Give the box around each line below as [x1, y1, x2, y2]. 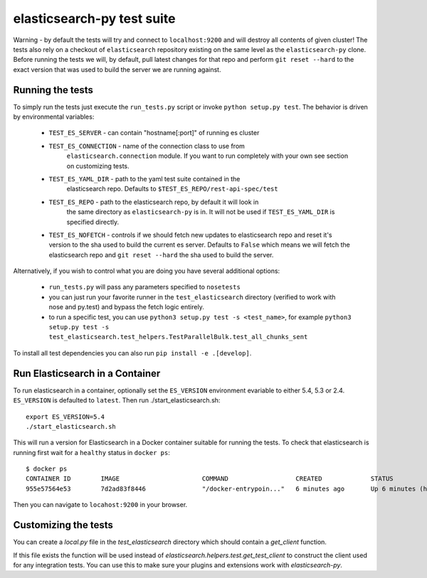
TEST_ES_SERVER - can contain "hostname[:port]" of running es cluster [48, 129, 260, 137]
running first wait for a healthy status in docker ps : [13, 448, 170, 456]
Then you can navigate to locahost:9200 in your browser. [13, 501, 188, 509]
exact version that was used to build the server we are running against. [13, 65, 221, 74]
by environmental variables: [13, 112, 95, 121]
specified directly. [66, 218, 120, 226]
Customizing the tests [13, 519, 113, 531]
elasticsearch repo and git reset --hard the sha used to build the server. [48, 250, 274, 259]
